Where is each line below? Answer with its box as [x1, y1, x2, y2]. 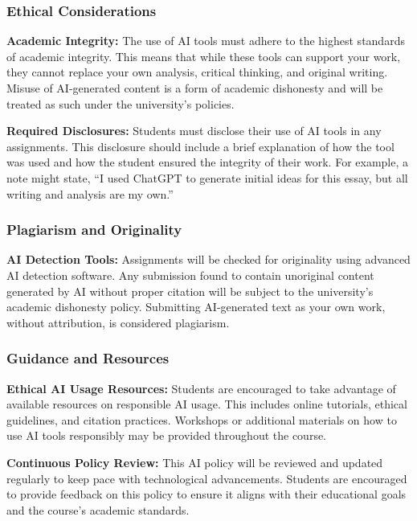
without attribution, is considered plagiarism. [6, 314, 230, 330]
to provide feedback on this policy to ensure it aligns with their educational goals [6, 486, 407, 503]
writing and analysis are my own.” [6, 185, 174, 202]
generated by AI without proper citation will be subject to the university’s [6, 282, 374, 299]
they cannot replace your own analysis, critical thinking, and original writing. [6, 64, 388, 80]
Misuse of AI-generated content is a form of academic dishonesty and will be [6, 80, 383, 96]
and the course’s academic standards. [6, 501, 190, 518]
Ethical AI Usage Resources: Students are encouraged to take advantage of [6, 379, 396, 396]
